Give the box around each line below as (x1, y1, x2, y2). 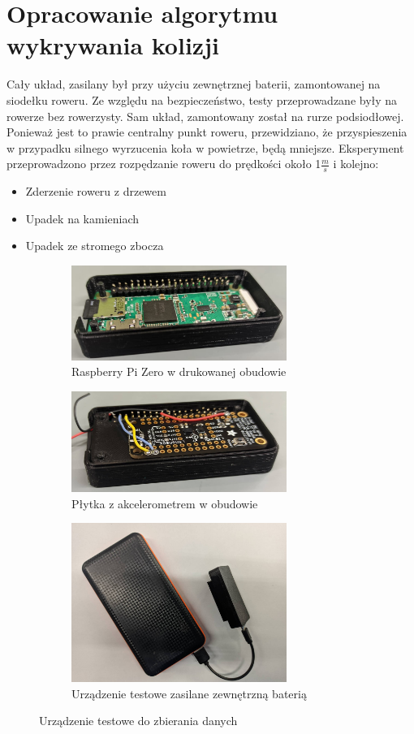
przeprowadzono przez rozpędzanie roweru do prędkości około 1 (6, 155, 321, 172)
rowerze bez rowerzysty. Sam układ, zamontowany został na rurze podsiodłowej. (6, 107, 404, 124)
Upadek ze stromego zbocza (25, 237, 164, 254)
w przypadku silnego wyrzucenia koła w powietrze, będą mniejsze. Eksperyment (6, 139, 404, 156)
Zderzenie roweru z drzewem (25, 183, 166, 200)
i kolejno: (333, 155, 379, 172)
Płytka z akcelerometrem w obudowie (71, 494, 258, 512)
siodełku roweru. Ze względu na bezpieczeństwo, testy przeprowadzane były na (6, 91, 398, 108)
